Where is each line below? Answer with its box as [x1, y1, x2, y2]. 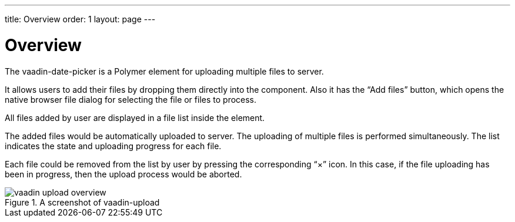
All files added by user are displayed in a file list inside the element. [5, 112, 265, 123]
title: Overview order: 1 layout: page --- [5, 14, 156, 24]
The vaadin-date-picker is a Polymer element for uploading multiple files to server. [5, 66, 324, 76]
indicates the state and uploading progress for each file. [5, 140, 222, 151]
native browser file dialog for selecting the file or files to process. [5, 94, 257, 105]
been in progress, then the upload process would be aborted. [5, 169, 242, 179]
